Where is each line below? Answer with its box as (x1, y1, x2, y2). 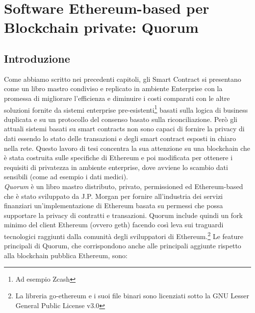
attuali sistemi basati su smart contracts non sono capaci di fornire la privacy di (4, 123, 245, 134)
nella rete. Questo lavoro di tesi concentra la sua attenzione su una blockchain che (4, 143, 251, 153)
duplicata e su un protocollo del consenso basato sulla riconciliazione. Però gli (4, 114, 237, 124)
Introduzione (4, 50, 70, 66)
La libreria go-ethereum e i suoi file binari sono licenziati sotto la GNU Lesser (15, 290, 250, 300)
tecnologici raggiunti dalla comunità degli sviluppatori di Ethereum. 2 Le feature (4, 229, 243, 241)
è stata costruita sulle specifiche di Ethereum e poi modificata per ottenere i (4, 152, 233, 163)
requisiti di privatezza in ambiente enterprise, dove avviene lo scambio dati (4, 162, 228, 172)
